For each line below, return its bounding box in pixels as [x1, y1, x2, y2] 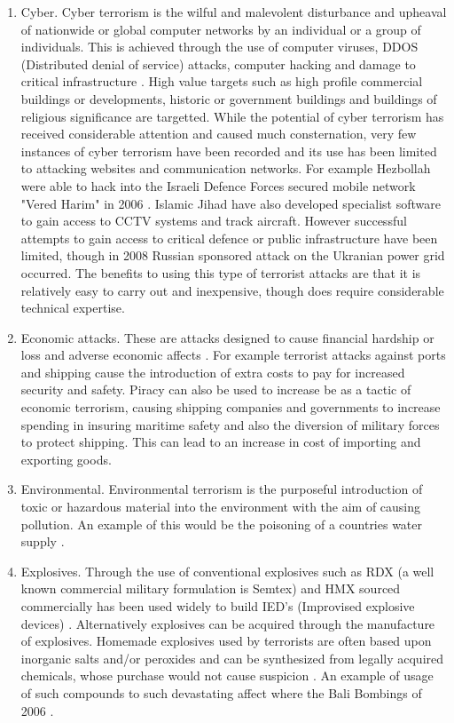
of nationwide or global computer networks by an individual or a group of [20, 20, 421, 38]
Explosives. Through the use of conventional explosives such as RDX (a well [20, 561, 434, 580]
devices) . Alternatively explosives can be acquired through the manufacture [20, 614, 435, 632]
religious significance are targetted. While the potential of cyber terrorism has [20, 107, 444, 125]
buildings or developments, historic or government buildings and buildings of [20, 89, 437, 107]
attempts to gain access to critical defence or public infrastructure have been [20, 228, 438, 247]
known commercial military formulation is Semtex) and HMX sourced [20, 579, 401, 598]
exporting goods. [20, 449, 112, 468]
